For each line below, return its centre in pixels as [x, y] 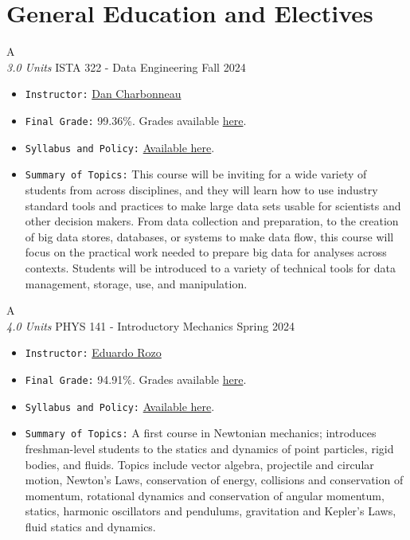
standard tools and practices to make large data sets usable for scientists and [213, 205]
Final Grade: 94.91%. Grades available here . [136, 379]
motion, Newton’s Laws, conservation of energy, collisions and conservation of [214, 480]
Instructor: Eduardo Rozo [93, 352]
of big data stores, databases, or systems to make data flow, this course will [209, 236]
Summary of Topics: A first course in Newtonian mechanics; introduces [201, 433]
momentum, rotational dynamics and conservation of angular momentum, [205, 495]
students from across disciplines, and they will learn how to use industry [201, 189]
